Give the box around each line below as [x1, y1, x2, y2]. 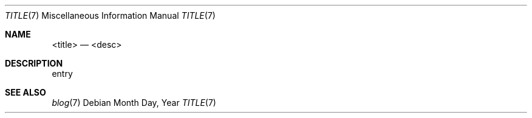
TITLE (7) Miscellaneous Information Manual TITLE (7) [5, 10, 216, 21]
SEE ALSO [5, 87, 46, 97]
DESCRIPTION [5, 58, 63, 68]
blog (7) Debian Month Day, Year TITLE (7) [52, 97, 216, 108]
